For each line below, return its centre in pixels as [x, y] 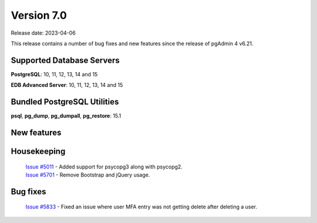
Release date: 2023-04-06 [43, 33]
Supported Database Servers [65, 60]
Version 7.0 [39, 15]
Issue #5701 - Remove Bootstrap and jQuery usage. [88, 175]
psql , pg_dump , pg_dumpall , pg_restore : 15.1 [66, 116]
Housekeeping [38, 151]
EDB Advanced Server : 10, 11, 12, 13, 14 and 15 [67, 85]
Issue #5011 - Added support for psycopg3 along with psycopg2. [104, 167]
